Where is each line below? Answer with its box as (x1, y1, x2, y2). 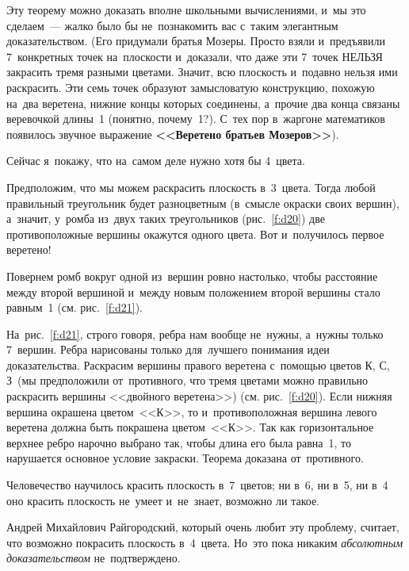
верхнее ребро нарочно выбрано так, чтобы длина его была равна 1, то (6, 434, 352, 450)
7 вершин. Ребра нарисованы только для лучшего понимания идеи (6, 341, 330, 358)
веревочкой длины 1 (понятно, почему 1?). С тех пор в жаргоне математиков (6, 110, 385, 127)
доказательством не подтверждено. (6, 550, 181, 566)
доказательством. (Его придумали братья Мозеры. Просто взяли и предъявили (6, 33, 385, 49)
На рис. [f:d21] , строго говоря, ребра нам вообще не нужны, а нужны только (6, 325, 384, 342)
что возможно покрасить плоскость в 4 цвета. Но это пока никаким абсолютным (6, 534, 403, 550)
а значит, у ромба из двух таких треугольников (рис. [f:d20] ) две (6, 210, 325, 227)
